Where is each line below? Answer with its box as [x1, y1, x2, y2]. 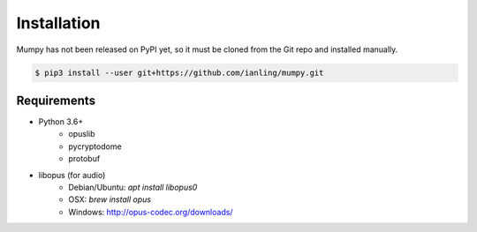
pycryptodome [68, 141, 123, 152]
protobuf [68, 153, 101, 164]
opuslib [68, 129, 95, 139]
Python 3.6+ [38, 116, 84, 127]
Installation [16, 13, 101, 33]
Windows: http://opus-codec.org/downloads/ [68, 206, 233, 217]
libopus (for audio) [38, 169, 106, 180]
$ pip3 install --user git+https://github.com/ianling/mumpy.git [34, 67, 324, 78]
